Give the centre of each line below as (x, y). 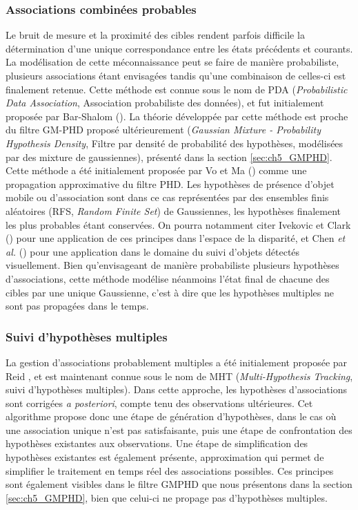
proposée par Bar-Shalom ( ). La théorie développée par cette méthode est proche (177, 116)
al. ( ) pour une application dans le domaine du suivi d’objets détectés (153, 251)
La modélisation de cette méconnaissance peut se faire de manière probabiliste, (172, 62)
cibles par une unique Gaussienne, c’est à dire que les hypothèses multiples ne (170, 292)
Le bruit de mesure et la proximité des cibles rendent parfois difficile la (155, 35)
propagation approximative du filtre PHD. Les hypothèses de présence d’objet (170, 183)
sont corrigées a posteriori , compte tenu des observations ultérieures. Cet (159, 403)
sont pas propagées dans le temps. (77, 306)
